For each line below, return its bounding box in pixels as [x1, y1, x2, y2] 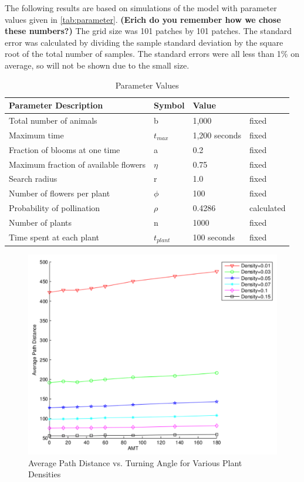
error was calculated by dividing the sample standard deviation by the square [5, 36, 283, 48]
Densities [28, 468, 61, 480]
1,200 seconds [192, 128, 242, 141]
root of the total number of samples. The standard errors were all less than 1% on [5, 47, 299, 60]
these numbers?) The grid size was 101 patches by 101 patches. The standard [5, 25, 292, 37]
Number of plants [9, 216, 72, 228]
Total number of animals [9, 114, 97, 126]
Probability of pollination [9, 202, 100, 214]
